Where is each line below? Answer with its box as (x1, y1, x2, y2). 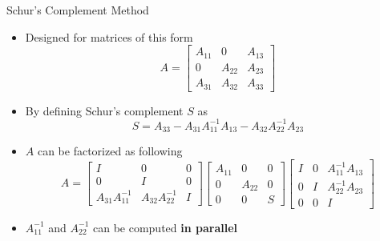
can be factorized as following (37, 143, 183, 159)
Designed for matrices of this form (25, 28, 193, 45)
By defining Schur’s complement (25, 102, 184, 118)
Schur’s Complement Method (6, 2, 149, 18)
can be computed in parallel (92, 219, 238, 235)
